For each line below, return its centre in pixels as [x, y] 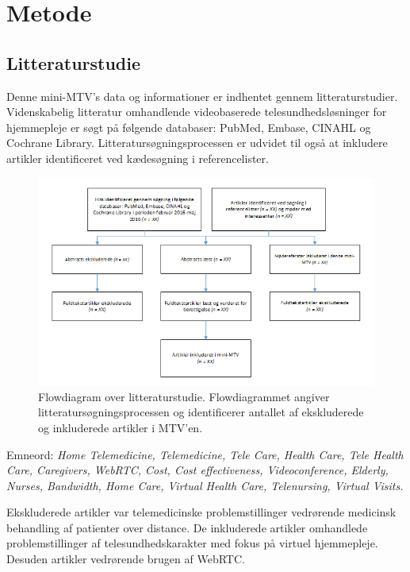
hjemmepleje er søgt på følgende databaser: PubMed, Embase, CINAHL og [189, 127]
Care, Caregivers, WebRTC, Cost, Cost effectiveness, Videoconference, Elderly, [197, 470]
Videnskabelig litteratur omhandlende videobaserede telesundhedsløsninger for [197, 112]
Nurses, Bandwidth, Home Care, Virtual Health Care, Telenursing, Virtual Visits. [205, 485]
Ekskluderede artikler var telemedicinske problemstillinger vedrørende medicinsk [201, 512]
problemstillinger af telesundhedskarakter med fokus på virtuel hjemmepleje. [192, 543]
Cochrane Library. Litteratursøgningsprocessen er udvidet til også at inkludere [197, 143]
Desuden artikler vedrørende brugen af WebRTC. [126, 559]
